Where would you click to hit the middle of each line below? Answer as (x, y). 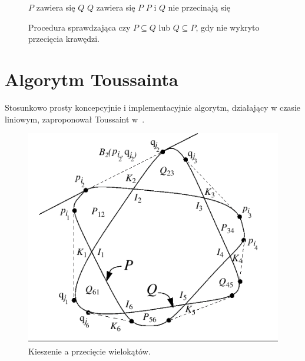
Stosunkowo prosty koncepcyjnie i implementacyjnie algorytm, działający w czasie (152, 107)
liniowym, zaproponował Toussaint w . (75, 119)
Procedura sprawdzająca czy (79, 27)
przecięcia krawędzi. (64, 39)
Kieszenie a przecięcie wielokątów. (89, 351)
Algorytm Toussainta (92, 79)
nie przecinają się (199, 7)
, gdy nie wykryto (228, 27)
